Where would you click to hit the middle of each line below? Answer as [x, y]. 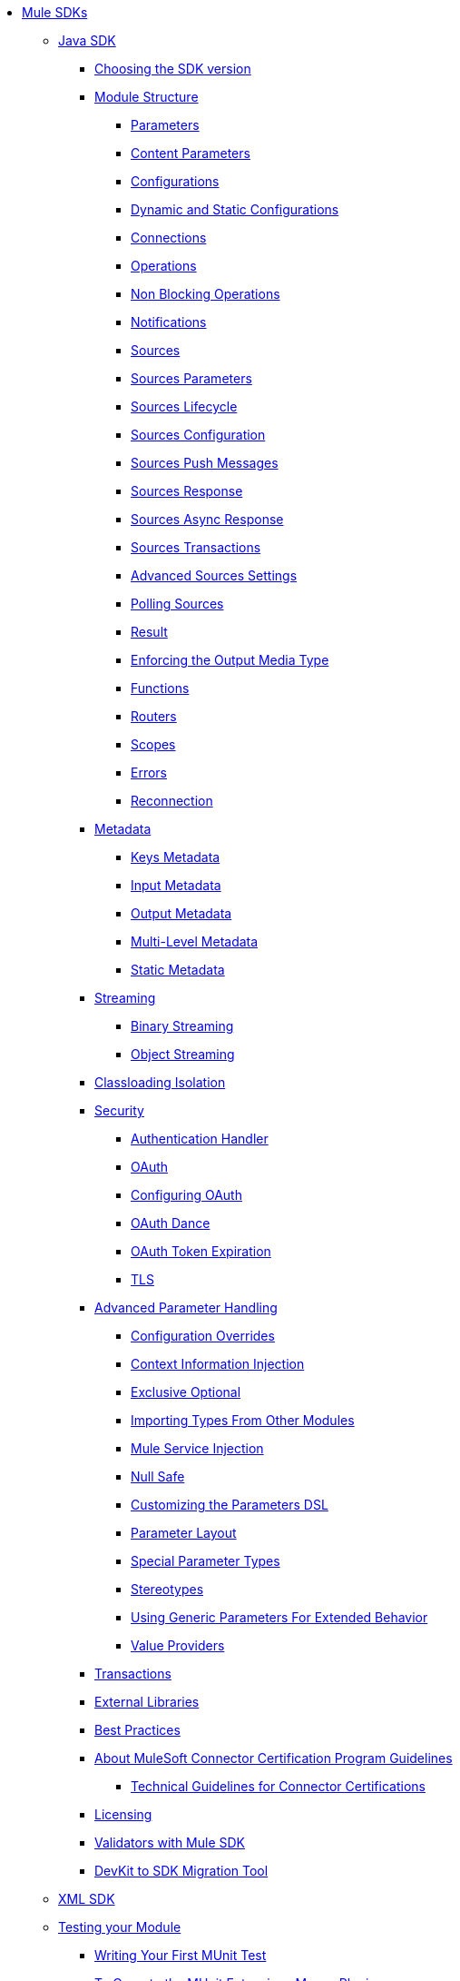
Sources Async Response [207, 519]
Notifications [169, 322]
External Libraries [147, 1702]
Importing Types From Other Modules [243, 1420]
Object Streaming [183, 1054]
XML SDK [87, 1899]
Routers [154, 716]
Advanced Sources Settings [214, 575]
